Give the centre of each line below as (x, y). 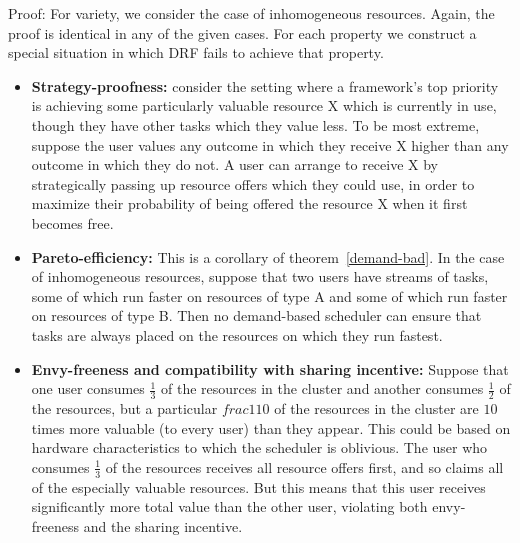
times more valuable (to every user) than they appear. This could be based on (271, 427)
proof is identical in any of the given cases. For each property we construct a (242, 32)
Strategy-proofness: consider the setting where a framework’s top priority (265, 85)
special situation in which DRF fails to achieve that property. (196, 52)
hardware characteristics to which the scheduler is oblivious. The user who (259, 447)
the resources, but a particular (124, 407)
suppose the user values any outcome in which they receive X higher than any (270, 144)
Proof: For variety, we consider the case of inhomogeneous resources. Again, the (251, 13)
